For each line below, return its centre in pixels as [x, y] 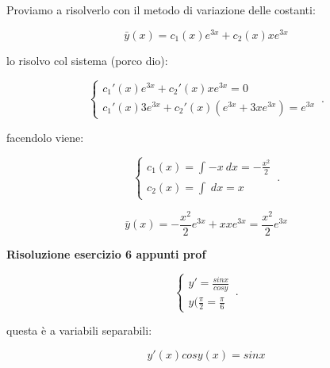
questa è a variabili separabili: [79, 330]
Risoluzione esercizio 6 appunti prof [106, 253]
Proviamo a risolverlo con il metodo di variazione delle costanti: [161, 10]
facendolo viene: [45, 137]
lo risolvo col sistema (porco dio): [87, 60]
